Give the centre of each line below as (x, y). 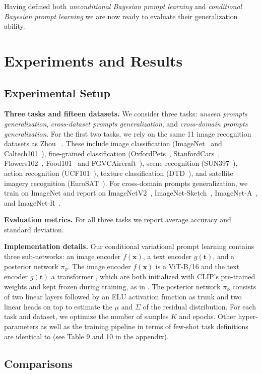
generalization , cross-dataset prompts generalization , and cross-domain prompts (126, 123)
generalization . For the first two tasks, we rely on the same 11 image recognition (128, 133)
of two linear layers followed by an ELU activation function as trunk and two (123, 297)
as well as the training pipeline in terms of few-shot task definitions (144, 326)
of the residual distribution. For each (199, 306)
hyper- (248, 316)
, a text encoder (167, 256)
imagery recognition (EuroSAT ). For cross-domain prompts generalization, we (126, 183)
